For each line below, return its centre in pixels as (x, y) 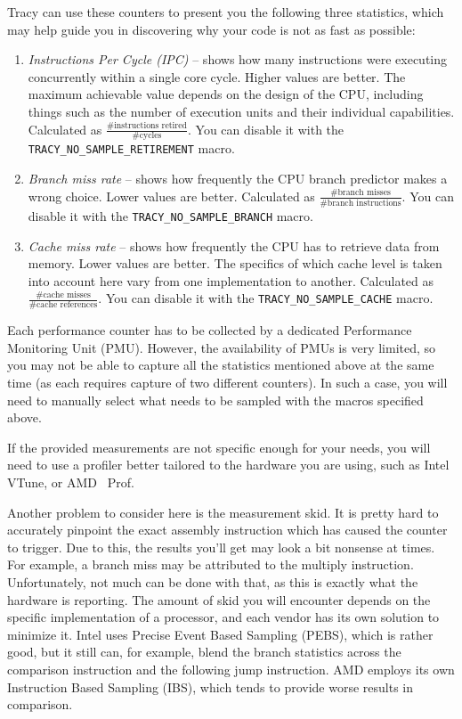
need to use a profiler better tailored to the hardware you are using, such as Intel (228, 465)
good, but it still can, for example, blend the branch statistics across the (204, 652)
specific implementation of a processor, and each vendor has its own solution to (223, 617)
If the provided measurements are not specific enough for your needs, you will (219, 447)
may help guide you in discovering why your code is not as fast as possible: (211, 29)
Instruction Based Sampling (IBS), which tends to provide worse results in (211, 686)
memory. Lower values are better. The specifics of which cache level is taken (235, 263)
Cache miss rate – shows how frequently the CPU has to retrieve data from (234, 245)
